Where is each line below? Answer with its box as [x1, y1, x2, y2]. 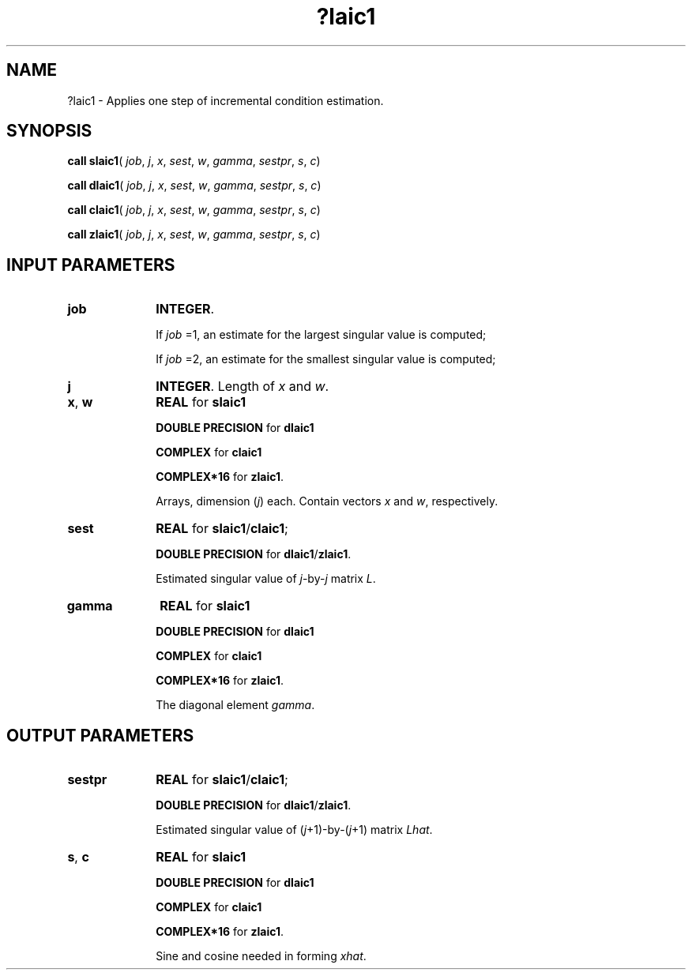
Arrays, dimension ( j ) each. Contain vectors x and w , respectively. [156, 494, 498, 509]
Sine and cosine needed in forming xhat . [156, 949, 367, 963]
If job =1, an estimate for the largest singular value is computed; [156, 328, 487, 342]
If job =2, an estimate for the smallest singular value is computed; [156, 352, 496, 366]
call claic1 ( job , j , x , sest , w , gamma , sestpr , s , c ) [67, 203, 321, 217]
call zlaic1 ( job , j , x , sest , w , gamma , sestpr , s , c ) [67, 227, 321, 242]
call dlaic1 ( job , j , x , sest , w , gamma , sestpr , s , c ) [67, 178, 322, 193]
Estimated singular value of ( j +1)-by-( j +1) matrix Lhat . [156, 823, 433, 837]
